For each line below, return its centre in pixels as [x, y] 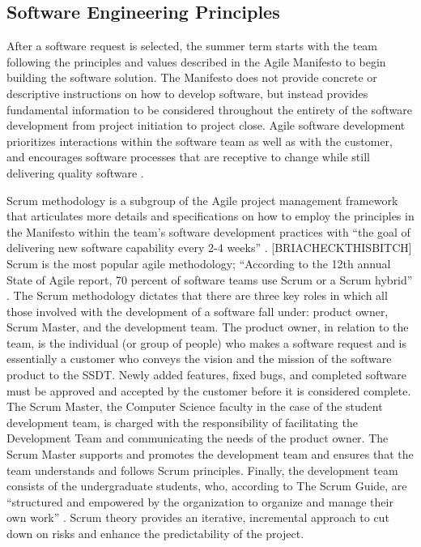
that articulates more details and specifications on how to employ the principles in [210, 216]
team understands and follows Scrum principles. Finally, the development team [202, 470]
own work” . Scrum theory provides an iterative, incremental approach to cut [198, 517]
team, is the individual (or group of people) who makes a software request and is [207, 342]
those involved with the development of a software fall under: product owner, [198, 311]
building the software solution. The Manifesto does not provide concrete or [192, 77]
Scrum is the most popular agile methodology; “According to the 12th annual [199, 263]
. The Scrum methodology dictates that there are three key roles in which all [197, 295]
